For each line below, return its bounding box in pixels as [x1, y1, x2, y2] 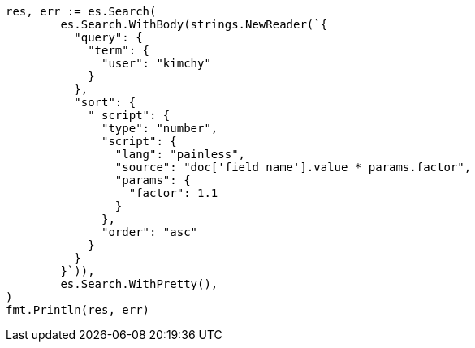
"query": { [74, 31, 143, 44]
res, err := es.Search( [6, 5, 157, 18]
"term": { [88, 44, 150, 57]
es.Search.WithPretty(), [60, 277, 218, 290]
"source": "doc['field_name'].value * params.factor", [114, 161, 472, 174]
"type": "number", [101, 122, 218, 135]
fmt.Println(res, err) [6, 303, 150, 316]
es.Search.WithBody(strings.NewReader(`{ [60, 18, 328, 31]
